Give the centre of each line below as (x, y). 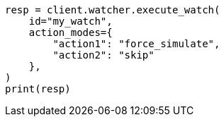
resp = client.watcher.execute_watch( (113, 10)
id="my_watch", (71, 21)
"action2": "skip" (103, 55)
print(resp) (38, 89)
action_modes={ (71, 32)
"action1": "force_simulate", (136, 44)
